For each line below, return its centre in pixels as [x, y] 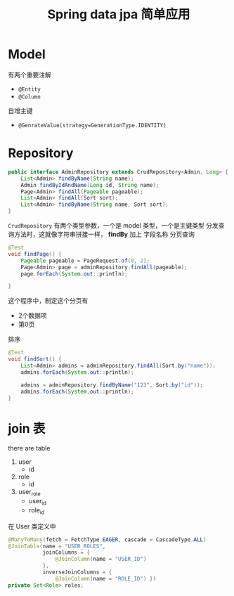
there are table [29, 448]
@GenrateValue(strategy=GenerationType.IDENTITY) [92, 125]
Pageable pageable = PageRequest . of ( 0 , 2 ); [85, 261]
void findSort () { [35, 359]
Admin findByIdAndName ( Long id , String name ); [90, 185]
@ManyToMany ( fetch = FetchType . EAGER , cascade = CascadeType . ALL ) [107, 539]
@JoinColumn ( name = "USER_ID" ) [101, 559]
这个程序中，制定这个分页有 [48, 301]
